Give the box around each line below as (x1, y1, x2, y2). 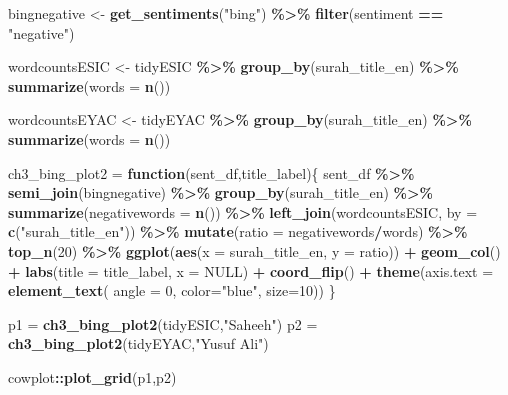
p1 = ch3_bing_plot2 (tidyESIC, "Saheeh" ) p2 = (8, 313, 318, 334)
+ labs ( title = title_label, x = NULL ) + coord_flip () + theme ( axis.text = (8, 260, 494, 281)
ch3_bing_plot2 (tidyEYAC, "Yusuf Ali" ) (8, 333, 269, 354)
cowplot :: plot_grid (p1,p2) (8, 366, 177, 387)
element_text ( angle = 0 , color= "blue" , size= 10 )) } (8, 280, 336, 301)
